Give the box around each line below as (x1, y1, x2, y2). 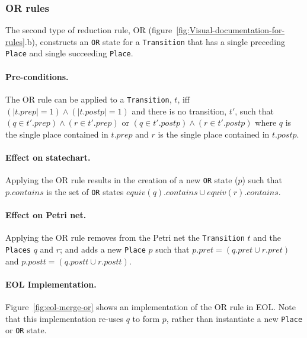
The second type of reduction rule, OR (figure (5, 24, 172, 36)
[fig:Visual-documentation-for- (176, 24, 285, 36)
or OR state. (5, 324, 47, 336)
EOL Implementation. (5, 278, 97, 290)
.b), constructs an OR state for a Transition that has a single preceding (24, 35, 285, 47)
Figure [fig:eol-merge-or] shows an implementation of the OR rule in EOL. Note (5, 300, 296, 313)
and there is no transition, (132, 104, 227, 117)
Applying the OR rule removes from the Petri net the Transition (5, 231, 245, 244)
